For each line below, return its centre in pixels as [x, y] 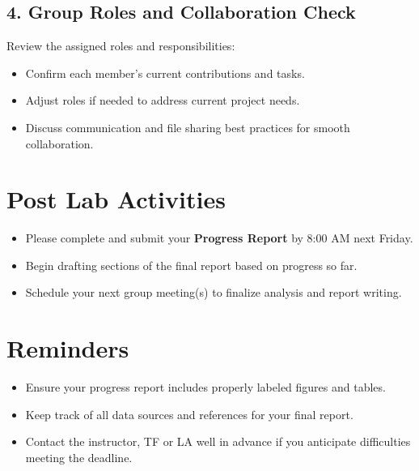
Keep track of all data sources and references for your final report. [189, 414]
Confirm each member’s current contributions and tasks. [165, 73]
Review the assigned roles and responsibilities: [121, 46]
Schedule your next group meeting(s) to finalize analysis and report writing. [214, 292]
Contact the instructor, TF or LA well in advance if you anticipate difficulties [218, 441]
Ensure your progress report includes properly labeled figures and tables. [205, 387]
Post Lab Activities [116, 199]
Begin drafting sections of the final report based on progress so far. [191, 265]
